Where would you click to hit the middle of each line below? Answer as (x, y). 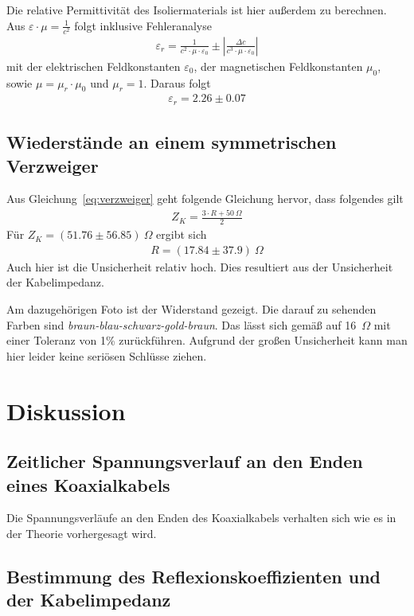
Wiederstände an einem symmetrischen (172, 142)
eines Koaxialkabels (88, 484)
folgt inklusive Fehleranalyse (143, 25)
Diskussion (66, 410)
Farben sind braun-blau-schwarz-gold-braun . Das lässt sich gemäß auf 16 (182, 324)
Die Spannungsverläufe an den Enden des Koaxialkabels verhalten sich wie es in (201, 518)
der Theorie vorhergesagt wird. (82, 533)
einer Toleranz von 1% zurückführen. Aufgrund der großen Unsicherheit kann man (207, 340)
